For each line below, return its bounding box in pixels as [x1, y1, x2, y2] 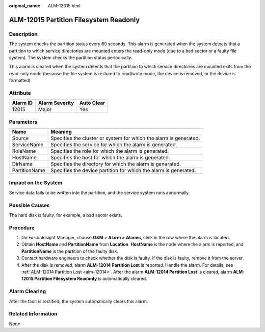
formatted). [9, 78, 32, 83]
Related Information [9, 310, 57, 317]
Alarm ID [12, 100, 33, 107]
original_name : [9, 3, 41, 8]
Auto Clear [79, 100, 106, 107]
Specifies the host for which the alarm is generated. [51, 154, 170, 161]
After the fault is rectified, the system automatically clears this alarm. [9, 298, 148, 304]
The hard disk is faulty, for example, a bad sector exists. [9, 212, 123, 218]
